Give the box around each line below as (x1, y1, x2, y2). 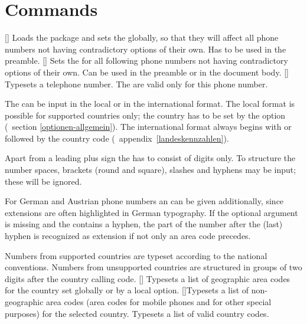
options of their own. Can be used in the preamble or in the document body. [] (5, 66, 289, 78)
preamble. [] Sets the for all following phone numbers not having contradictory (5, 54, 288, 67)
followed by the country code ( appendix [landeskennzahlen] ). (5, 132, 229, 144)
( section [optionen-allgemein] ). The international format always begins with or (5, 120, 292, 133)
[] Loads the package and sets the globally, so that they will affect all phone (5, 31, 279, 44)
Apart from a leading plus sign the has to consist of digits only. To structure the (5, 152, 296, 164)
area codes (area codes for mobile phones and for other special (46, 296, 272, 307)
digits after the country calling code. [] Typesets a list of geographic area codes (5, 272, 290, 284)
